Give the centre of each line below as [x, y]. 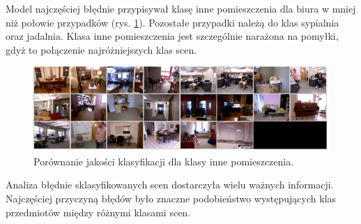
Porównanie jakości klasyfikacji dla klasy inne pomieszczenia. [164, 161]
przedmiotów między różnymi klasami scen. [98, 212]
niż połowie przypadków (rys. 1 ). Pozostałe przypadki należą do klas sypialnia [172, 22]
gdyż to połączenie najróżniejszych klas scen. [101, 49]
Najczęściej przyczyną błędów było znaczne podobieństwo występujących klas [171, 198]
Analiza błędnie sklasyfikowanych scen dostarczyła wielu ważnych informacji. [170, 185]
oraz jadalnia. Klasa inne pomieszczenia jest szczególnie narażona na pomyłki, [172, 36]
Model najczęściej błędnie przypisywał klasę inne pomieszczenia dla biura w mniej [181, 8]
